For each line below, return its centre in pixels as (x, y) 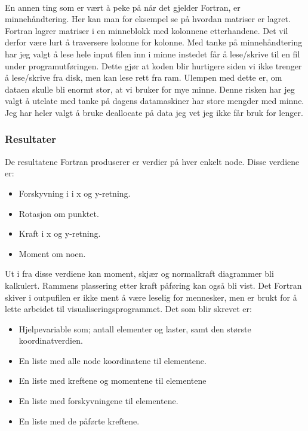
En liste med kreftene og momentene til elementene (113, 380)
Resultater (30, 139)
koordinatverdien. (51, 340)
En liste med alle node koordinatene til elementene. (113, 360)
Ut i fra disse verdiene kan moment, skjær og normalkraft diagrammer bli (139, 273)
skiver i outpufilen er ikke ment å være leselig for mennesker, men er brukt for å (151, 297)
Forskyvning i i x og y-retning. (75, 193)
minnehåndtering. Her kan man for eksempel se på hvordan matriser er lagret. (148, 19)
